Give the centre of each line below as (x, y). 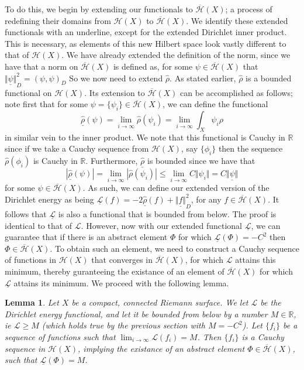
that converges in (122, 260)
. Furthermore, (112, 161)
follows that (26, 213)
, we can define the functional (215, 104)
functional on (28, 92)
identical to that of (39, 225)
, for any (206, 199)
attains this (255, 260)
